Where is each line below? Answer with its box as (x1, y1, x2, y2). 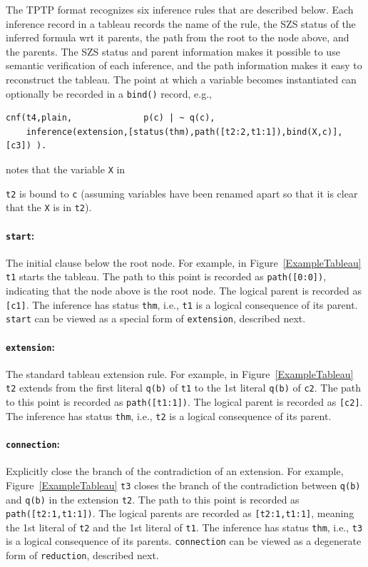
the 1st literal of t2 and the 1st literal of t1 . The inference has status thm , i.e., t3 (6, 519, 363, 534)
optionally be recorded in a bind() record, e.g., (6, 86, 212, 101)
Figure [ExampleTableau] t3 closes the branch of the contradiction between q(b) (6, 477, 361, 492)
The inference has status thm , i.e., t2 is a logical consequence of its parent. (6, 408, 332, 423)
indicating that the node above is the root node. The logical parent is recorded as (6, 283, 362, 298)
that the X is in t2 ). (6, 200, 92, 215)
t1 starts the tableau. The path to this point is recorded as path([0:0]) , (6, 269, 327, 284)
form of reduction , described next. (6, 548, 159, 563)
